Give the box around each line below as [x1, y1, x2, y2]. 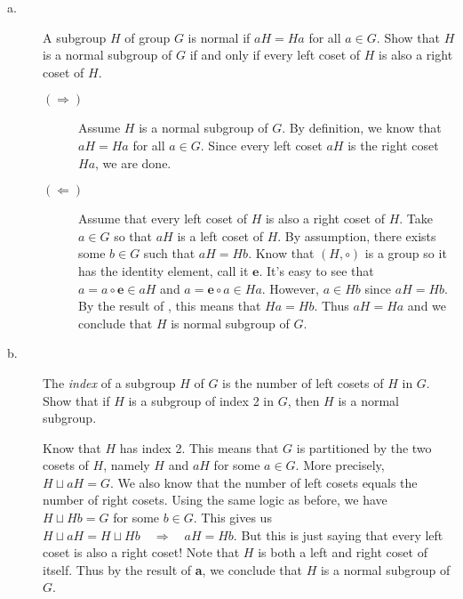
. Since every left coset [200, 135, 323, 154]
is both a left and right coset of [258, 543, 427, 562]
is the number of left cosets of [222, 373, 384, 392]
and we [407, 296, 447, 315]
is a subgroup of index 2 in [128, 391, 274, 409]
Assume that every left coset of [78, 209, 248, 228]
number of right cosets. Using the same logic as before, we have [43, 490, 387, 509]
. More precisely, [295, 456, 385, 474]
